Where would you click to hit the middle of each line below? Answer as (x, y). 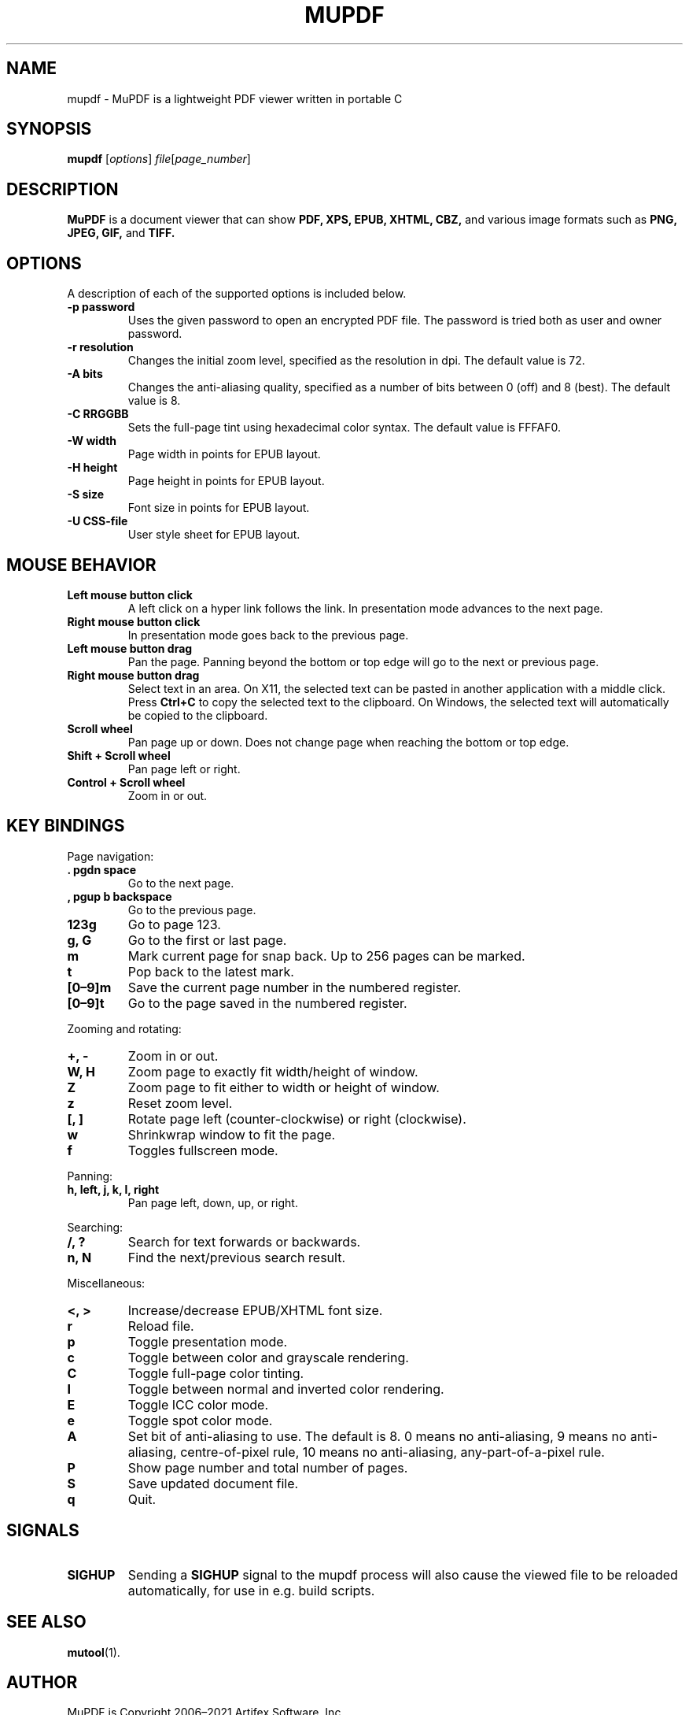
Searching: (95, 1227)
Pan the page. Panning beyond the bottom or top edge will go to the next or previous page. (363, 661)
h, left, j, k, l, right (113, 1189)
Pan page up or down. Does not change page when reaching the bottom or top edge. (348, 742)
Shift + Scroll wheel (119, 755)
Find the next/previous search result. (236, 1257)
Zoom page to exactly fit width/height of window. (273, 1071)
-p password (101, 307)
